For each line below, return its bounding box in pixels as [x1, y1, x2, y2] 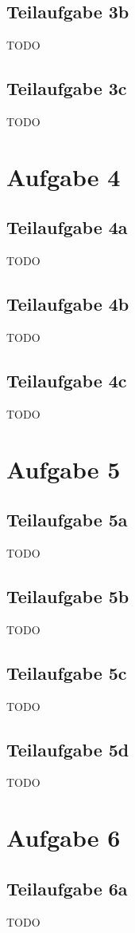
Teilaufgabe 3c [6, 76, 127, 101]
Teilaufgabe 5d [6, 736, 129, 761]
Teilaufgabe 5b [6, 583, 129, 608]
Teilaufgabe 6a [6, 875, 128, 900]
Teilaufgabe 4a [6, 215, 128, 240]
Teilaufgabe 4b [6, 292, 129, 316]
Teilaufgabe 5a [6, 507, 128, 532]
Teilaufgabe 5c [6, 660, 127, 685]
